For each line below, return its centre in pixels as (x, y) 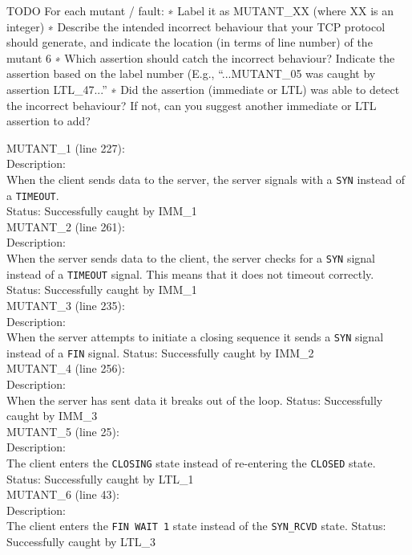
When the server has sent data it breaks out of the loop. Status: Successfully (195, 400)
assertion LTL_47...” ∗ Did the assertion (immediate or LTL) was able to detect (203, 89)
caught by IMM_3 (52, 416)
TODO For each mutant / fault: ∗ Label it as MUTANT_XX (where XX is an (200, 10)
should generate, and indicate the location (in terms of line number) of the (190, 42)
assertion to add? (48, 121)
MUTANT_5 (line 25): (63, 431)
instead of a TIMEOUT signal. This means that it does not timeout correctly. (190, 273)
